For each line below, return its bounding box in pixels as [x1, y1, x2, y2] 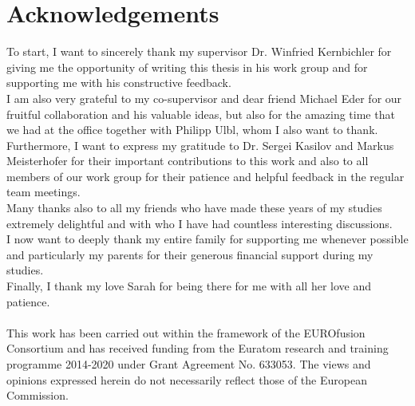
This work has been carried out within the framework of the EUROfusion [6, 324, 366, 341]
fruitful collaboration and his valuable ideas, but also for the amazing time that [6, 105, 395, 122]
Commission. [6, 387, 69, 404]
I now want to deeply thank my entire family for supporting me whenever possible [6, 231, 409, 247]
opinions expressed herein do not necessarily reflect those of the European [6, 371, 367, 388]
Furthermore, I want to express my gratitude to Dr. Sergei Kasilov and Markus [6, 136, 394, 153]
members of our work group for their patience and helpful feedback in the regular [6, 168, 405, 184]
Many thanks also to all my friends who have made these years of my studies [6, 199, 382, 216]
